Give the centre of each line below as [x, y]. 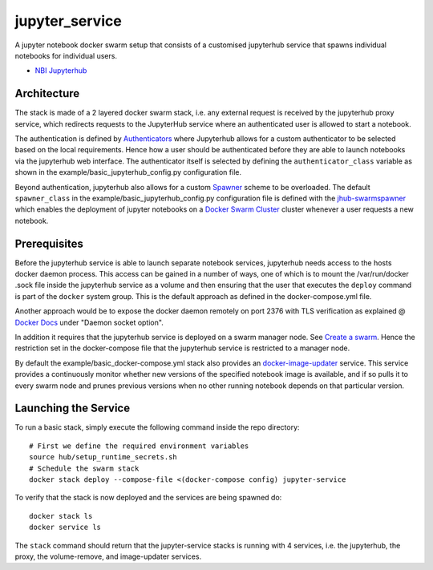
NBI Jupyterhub [61, 71]
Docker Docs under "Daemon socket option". [89, 322]
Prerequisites [49, 243]
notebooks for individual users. [66, 55]
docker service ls [65, 528]
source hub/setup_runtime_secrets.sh [103, 457]
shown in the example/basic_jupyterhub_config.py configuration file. [128, 172]
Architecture [47, 93]
